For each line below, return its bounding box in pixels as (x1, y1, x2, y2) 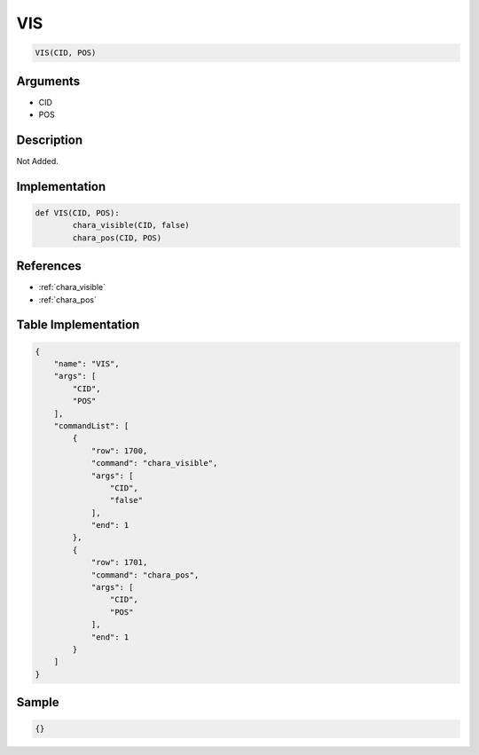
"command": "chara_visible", (90, 458, 218, 468)
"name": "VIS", (53, 359, 120, 368)
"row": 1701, (90, 557, 148, 568)
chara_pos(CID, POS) (72, 232, 162, 243)
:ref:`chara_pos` (38, 294, 97, 305)
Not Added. (16, 155, 59, 166)
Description (16, 132, 83, 147)
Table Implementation (16, 318, 140, 333)
